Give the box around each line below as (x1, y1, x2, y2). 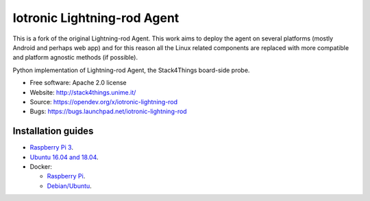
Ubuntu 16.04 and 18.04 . (29, 153, 99, 161)
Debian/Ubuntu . (47, 182, 92, 190)
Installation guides (12, 126, 94, 137)
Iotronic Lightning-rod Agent (12, 10, 180, 25)
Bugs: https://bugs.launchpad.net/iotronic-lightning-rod (29, 107, 188, 116)
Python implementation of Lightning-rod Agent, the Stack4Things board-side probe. (12, 66, 250, 74)
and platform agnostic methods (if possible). (12, 54, 138, 62)
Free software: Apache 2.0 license (29, 79, 127, 87)
